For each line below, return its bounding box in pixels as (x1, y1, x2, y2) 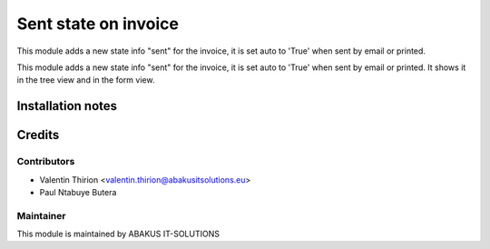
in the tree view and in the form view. (16, 75, 155, 85)
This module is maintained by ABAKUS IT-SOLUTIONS (16, 228, 220, 240)
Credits (16, 127, 60, 143)
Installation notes (16, 98, 118, 114)
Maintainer (16, 209, 66, 222)
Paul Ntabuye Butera (39, 186, 117, 197)
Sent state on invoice (16, 14, 179, 34)
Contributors (16, 155, 75, 168)
